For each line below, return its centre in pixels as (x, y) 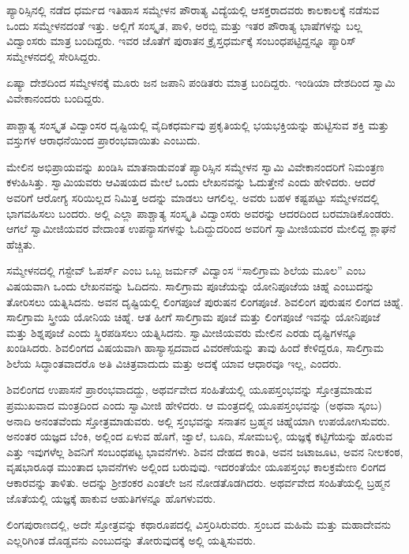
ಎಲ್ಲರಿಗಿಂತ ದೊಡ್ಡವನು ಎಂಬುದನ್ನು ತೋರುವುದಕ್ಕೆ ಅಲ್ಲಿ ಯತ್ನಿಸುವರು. (131, 539)
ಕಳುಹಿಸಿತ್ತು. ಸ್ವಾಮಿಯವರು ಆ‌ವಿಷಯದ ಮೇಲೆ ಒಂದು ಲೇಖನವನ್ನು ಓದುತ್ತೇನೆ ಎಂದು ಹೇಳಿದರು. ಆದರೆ (191, 182)
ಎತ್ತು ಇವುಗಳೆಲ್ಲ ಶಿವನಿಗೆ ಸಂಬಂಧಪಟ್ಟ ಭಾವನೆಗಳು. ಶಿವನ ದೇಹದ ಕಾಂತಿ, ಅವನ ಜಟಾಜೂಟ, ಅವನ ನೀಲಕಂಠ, (205, 451)
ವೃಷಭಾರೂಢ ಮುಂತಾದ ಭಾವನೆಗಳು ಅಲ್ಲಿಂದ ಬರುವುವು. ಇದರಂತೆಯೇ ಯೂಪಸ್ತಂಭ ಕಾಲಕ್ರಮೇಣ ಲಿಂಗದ (196, 467)
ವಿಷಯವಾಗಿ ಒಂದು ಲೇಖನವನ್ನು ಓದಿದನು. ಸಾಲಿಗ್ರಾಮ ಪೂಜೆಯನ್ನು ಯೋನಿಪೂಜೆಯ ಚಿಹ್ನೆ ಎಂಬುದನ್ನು (191, 285)
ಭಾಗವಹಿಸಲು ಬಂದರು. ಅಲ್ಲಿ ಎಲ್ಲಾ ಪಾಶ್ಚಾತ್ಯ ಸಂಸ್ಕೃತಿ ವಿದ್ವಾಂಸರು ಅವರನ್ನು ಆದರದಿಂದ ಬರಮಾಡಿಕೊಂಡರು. (200, 213)
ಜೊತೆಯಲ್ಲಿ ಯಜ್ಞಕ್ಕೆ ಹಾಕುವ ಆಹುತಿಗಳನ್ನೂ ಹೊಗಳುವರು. (111, 498)
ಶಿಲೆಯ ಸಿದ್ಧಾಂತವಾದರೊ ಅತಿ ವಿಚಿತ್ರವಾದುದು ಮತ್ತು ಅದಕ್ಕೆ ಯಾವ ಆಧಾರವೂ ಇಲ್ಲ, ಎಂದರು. (174, 363)
